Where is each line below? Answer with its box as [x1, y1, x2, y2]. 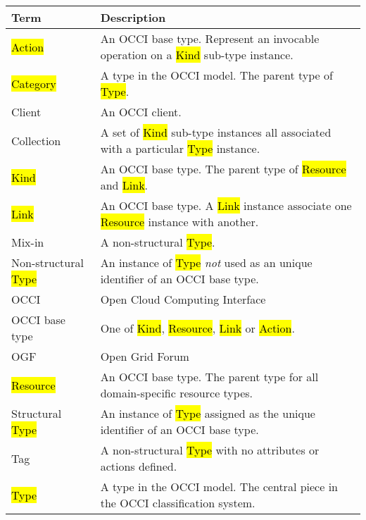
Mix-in [11, 234, 44, 250]
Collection [11, 132, 61, 149]
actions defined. [100, 458, 177, 474]
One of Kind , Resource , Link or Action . [100, 319, 295, 336]
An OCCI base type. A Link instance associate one [100, 197, 352, 213]
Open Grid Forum [100, 348, 189, 364]
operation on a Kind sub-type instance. [100, 47, 294, 63]
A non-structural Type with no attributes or [100, 442, 320, 458]
